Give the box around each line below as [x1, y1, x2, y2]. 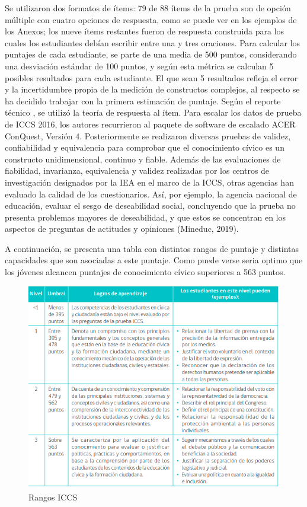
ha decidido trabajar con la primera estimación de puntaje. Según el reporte [5, 94, 281, 107]
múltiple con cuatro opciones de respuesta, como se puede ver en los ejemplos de [5, 13, 297, 25]
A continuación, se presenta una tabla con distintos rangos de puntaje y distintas [5, 242, 299, 254]
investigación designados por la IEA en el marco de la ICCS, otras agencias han [5, 176, 294, 188]
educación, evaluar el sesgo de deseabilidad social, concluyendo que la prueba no [5, 199, 296, 212]
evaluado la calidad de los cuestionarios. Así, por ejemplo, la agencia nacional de [5, 187, 297, 200]
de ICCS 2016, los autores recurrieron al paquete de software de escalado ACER [5, 117, 296, 130]
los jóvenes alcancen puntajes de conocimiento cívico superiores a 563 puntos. [5, 266, 286, 278]
